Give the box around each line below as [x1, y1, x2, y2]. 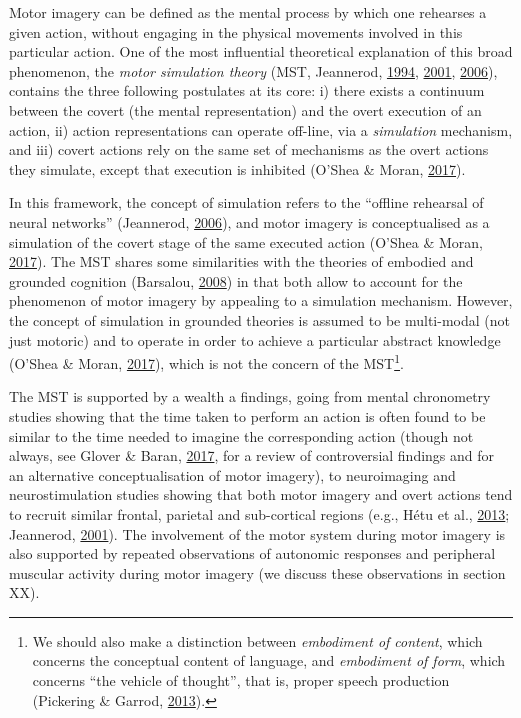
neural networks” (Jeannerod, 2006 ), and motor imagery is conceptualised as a [9, 211, 490, 232]
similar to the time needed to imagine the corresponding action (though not [9, 425, 474, 446]
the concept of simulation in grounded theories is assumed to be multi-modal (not [9, 309, 510, 330]
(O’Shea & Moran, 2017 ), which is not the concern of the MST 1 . [9, 350, 404, 373]
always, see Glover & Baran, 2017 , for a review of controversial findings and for [9, 445, 495, 466]
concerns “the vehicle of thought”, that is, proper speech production [32, 670, 450, 691]
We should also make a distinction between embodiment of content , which [32, 630, 483, 651]
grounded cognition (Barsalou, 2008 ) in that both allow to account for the [9, 270, 463, 291]
